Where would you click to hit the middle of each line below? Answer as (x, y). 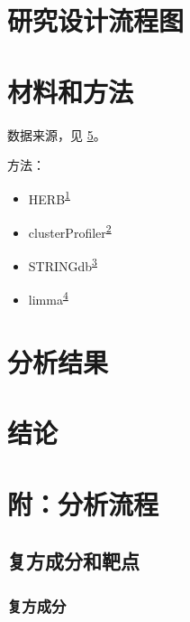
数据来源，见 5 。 (57, 134)
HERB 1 (49, 197)
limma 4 (48, 298)
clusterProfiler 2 (70, 231)
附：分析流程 (83, 503)
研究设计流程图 (96, 20)
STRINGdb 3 (63, 264)
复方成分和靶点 (73, 561)
